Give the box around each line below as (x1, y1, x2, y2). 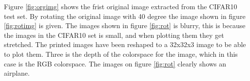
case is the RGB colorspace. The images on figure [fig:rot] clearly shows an (4, 58, 227, 68)
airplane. (4, 68, 30, 78)
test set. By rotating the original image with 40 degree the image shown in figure (4, 11, 246, 21)
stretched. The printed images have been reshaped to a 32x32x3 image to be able (4, 39, 246, 49)
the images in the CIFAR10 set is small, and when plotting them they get (4, 30, 224, 40)
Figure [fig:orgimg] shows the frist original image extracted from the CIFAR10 (4, 1, 237, 11)
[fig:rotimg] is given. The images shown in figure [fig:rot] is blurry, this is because (4, 20, 246, 31)
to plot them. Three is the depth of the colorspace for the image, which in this (4, 49, 238, 59)
